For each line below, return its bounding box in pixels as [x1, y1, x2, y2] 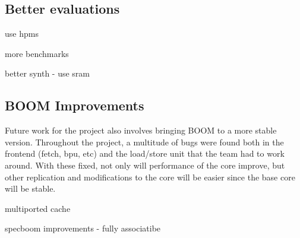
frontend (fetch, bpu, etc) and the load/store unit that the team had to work [5, 147, 285, 160]
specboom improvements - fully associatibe [5, 222, 161, 234]
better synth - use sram [5, 67, 90, 80]
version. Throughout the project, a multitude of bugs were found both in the [5, 135, 284, 148]
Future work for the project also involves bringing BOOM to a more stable [5, 124, 277, 137]
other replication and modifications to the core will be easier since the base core [5, 170, 295, 183]
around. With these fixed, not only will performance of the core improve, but [5, 158, 285, 171]
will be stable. [5, 182, 56, 195]
